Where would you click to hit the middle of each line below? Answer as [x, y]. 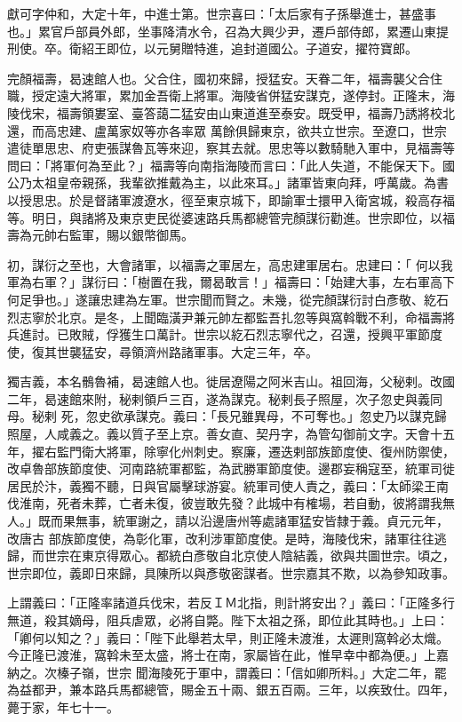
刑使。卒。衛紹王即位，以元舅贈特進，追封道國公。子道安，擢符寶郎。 [212, 48]
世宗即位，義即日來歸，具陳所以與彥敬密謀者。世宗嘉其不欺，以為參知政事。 [231, 572]
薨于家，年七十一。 [63, 706]
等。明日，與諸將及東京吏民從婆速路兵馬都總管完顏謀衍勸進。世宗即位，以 [225, 217]
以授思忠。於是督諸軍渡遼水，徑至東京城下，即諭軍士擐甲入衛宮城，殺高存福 [231, 199]
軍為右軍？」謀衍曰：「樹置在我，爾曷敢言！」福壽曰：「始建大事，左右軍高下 [231, 282]
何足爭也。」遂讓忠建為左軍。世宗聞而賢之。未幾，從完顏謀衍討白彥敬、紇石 [228, 299]
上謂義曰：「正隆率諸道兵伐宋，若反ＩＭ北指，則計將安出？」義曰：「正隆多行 [231, 603]
